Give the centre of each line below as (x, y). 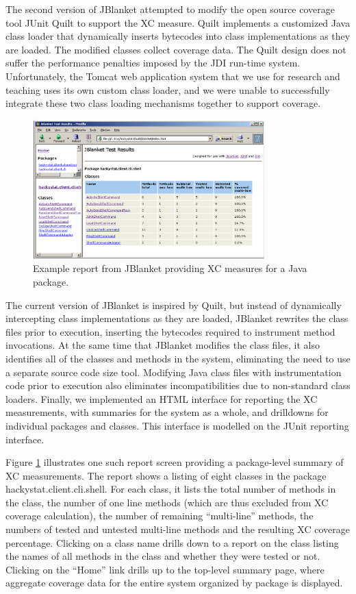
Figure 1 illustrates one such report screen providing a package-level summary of (175, 462)
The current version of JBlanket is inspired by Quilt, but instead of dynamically (174, 305)
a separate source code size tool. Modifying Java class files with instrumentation (174, 372)
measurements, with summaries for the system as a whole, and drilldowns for (167, 412)
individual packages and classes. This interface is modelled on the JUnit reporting (177, 425)
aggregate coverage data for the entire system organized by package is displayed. (174, 583)
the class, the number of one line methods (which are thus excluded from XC (167, 502)
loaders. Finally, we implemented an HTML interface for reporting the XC (162, 398)
